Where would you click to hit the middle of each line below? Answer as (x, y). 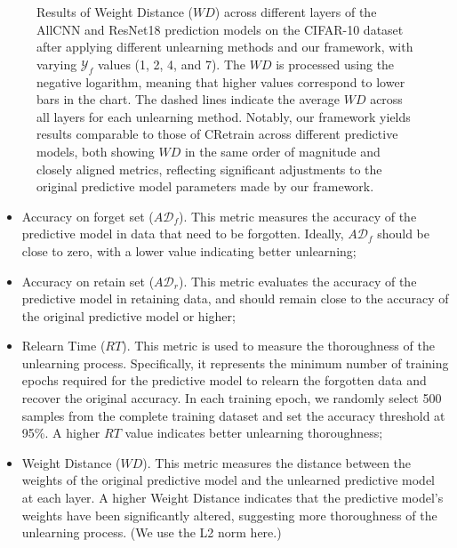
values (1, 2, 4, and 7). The (172, 64)
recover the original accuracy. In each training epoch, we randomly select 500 (232, 398)
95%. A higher (61, 433)
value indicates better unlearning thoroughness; (254, 433)
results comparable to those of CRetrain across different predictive (217, 134)
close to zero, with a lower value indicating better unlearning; (189, 250)
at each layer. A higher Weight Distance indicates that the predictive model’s (233, 498)
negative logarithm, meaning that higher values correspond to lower (221, 81)
